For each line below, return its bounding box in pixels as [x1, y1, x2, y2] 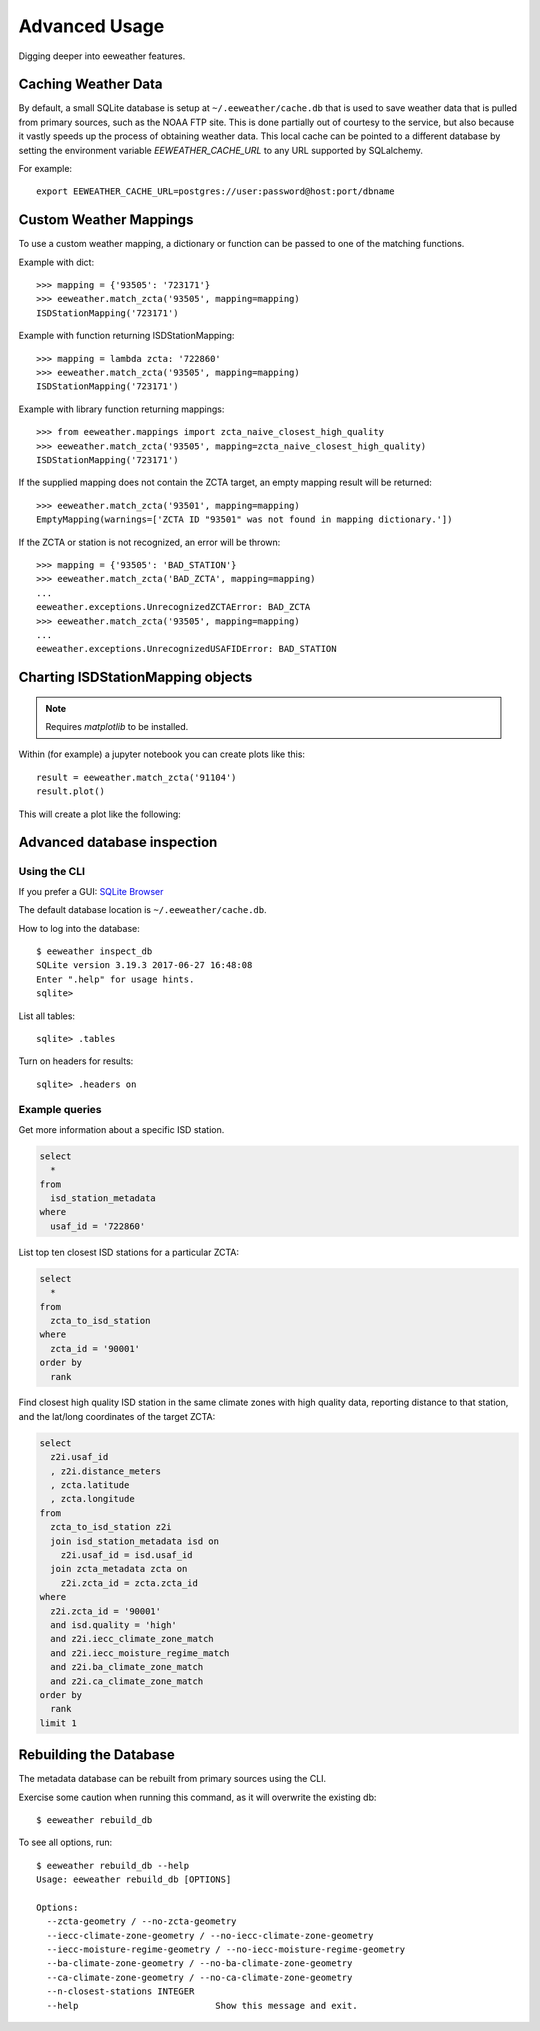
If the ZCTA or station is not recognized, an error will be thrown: [18, 536, 281, 548]
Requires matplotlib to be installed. [45, 721, 189, 733]
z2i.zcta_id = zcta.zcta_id [60, 1577, 199, 1589]
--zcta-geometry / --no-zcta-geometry [46, 1916, 237, 1927]
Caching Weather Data [18, 76, 164, 93]
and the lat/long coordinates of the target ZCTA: [18, 1410, 216, 1422]
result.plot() [36, 786, 105, 797]
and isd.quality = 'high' [50, 1619, 177, 1630]
